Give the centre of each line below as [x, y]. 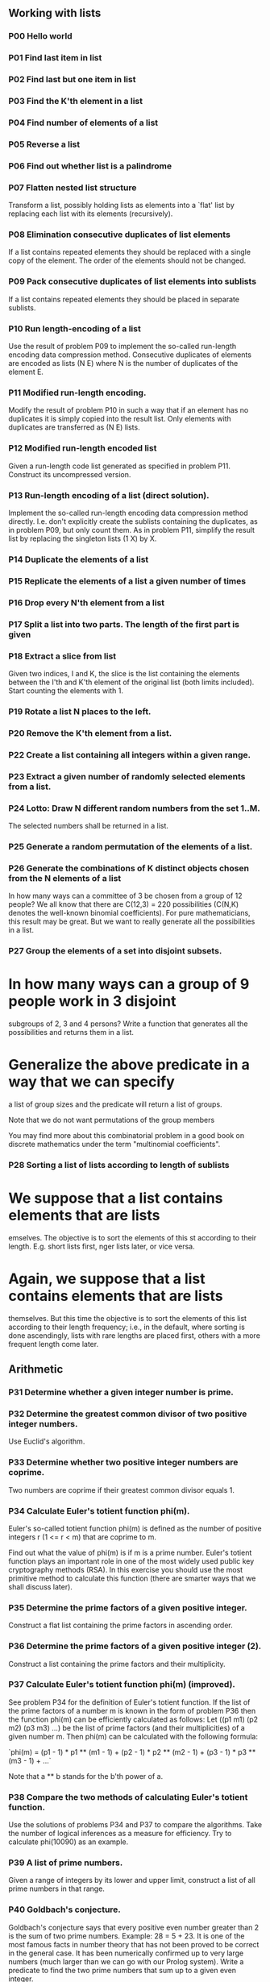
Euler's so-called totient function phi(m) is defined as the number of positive [135, 1528]
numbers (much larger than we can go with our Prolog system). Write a [126, 1961]
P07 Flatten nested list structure [73, 187]
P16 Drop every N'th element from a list [87, 602]
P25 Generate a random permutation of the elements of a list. [131, 846]
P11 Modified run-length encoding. [77, 393]
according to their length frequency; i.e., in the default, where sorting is [127, 1327]
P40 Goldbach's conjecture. [64, 1909]
